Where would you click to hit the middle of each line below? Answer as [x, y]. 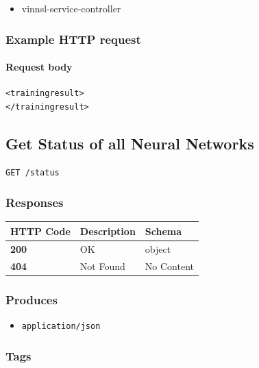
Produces [32, 299]
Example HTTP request [73, 39]
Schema [163, 231]
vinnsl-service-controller [71, 8]
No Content [170, 266]
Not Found [102, 266]
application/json [61, 326]
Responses [35, 203]
